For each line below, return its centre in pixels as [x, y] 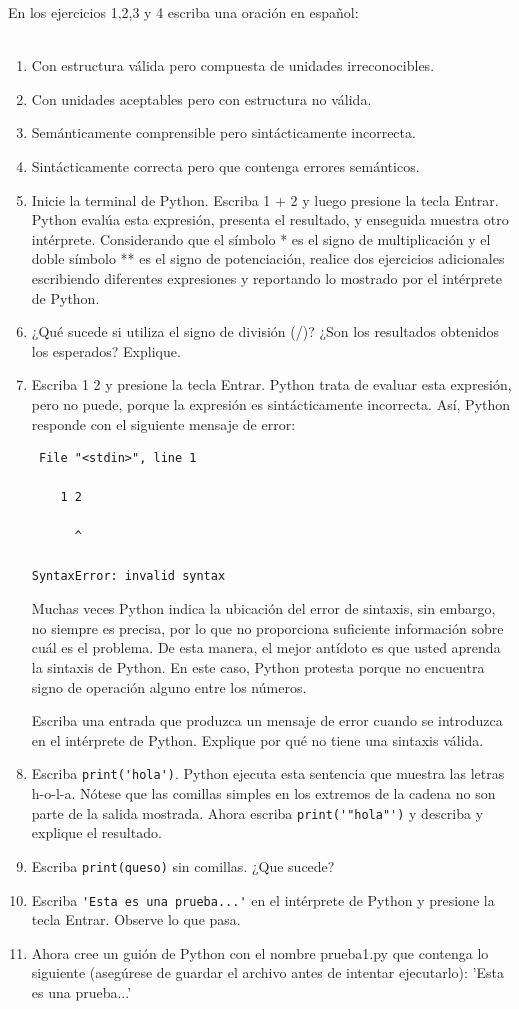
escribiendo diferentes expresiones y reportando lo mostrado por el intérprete [266, 277]
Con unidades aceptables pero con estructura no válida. [201, 98]
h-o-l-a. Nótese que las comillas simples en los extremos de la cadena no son [263, 793]
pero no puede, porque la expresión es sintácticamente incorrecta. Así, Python [271, 403]
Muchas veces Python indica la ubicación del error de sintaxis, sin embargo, [263, 608]
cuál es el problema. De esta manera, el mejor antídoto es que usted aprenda [266, 647]
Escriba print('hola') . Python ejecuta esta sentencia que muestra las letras [268, 773]
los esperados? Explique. [106, 350]
